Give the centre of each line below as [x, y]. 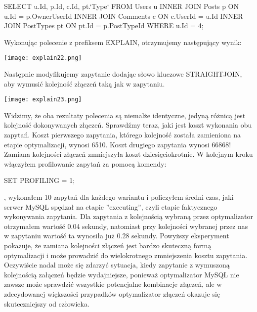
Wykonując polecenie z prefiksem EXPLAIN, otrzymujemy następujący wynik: [123, 42]
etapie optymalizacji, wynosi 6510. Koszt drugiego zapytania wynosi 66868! [118, 144]
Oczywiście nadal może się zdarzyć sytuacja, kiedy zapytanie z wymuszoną [117, 265]
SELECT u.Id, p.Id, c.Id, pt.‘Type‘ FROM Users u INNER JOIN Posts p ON [122, 6]
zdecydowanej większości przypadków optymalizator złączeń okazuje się [112, 293]
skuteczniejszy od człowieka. [47, 303]
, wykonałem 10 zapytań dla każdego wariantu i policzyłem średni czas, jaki [119, 197]
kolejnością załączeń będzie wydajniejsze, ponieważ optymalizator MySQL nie [122, 274]
